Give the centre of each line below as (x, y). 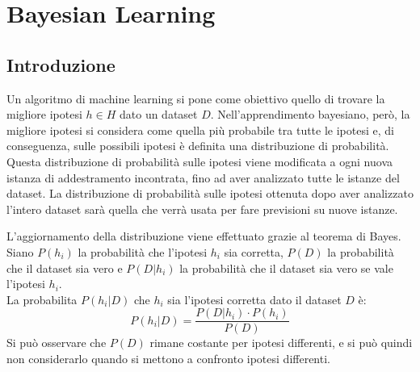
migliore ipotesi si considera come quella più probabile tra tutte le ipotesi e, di (200, 130)
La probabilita (42, 299)
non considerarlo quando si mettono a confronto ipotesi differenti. (168, 358)
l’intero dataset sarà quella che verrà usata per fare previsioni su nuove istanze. (202, 209)
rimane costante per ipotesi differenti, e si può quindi (281, 343)
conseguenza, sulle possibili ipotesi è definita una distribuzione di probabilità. (198, 146)
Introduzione (61, 64)
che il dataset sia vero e (65, 268)
